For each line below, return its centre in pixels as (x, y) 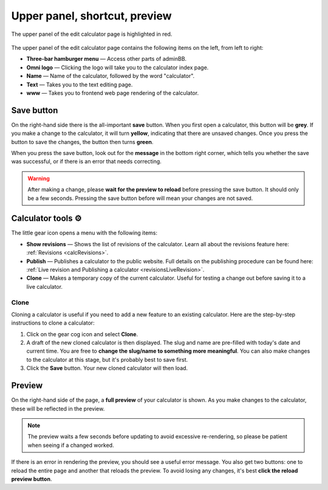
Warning (39, 178)
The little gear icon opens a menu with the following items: (84, 233)
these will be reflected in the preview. (58, 409)
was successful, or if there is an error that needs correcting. (87, 162)
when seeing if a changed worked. (71, 445)
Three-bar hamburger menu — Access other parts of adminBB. (107, 59)
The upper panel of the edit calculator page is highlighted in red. (92, 34)
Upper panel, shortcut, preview (92, 16)
